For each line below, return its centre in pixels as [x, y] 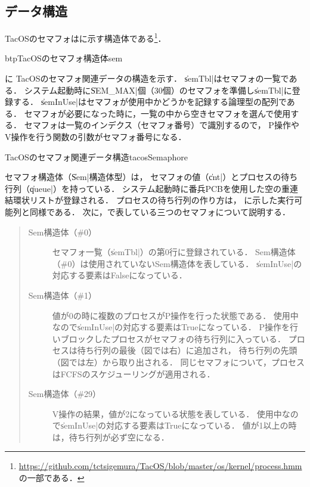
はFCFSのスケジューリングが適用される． [134, 373]
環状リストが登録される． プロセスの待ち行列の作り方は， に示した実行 [154, 200]
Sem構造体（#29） [65, 394]
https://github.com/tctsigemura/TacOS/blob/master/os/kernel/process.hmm [160, 466]
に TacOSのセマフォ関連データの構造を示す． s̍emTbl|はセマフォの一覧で [147, 78]
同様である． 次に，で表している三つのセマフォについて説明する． [160, 211]
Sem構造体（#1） [63, 295]
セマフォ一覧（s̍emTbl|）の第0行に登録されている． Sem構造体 [174, 252]
